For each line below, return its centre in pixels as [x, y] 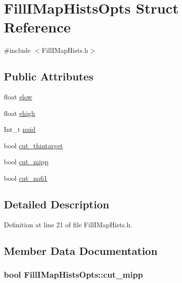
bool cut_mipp [26, 162]
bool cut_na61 [26, 178]
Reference [37, 27]
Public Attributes [49, 76]
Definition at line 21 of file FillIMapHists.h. [68, 224]
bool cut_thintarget [34, 145]
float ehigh [20, 113]
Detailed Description [57, 204]
